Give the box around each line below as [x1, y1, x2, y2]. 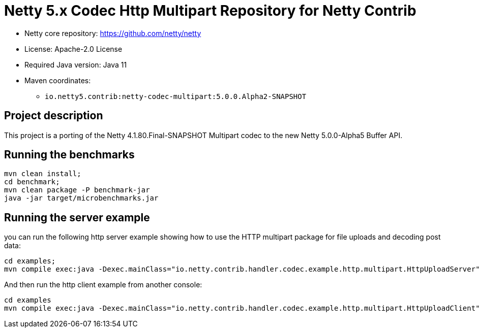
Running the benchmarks [4, 148, 135, 161]
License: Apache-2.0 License [24, 44, 123, 53]
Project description [4, 109, 103, 122]
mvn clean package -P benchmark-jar [4, 186, 150, 194]
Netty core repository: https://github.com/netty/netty [24, 28, 201, 38]
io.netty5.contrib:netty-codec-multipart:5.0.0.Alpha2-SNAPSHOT [45, 92, 307, 101]
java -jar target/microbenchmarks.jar [4, 194, 159, 203]
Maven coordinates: [24, 76, 91, 85]
